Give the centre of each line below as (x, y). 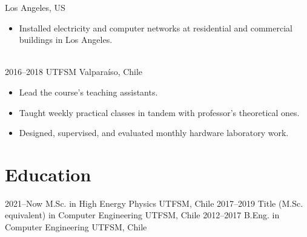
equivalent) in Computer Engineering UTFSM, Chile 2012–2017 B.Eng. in (142, 215)
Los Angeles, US (35, 7)
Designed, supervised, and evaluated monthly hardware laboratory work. (154, 133)
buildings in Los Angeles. (66, 40)
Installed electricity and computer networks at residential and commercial (156, 28)
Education (48, 174)
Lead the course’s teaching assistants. (88, 92)
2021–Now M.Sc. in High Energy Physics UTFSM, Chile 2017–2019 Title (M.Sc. (154, 203)
